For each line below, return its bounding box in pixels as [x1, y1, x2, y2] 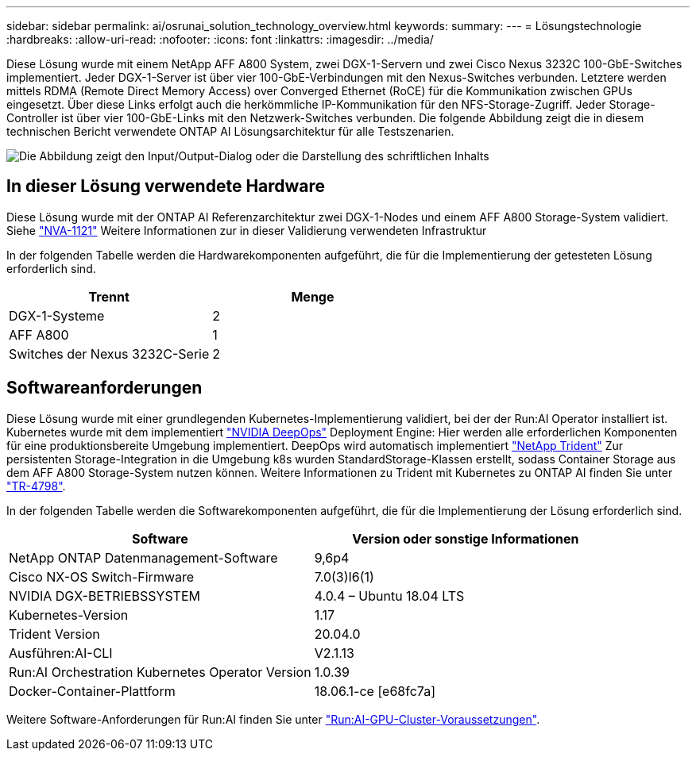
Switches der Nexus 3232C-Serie [9, 345, 210, 362]
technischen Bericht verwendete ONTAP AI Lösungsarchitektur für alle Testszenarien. [6, 125, 454, 138]
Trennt [88, 288, 130, 305]
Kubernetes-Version [9, 606, 129, 623]
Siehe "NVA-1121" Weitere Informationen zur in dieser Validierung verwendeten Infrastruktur [6, 223, 487, 237]
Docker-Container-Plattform [9, 682, 176, 699]
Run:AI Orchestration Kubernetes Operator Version [9, 663, 311, 680]
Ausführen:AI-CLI [9, 644, 113, 661]
